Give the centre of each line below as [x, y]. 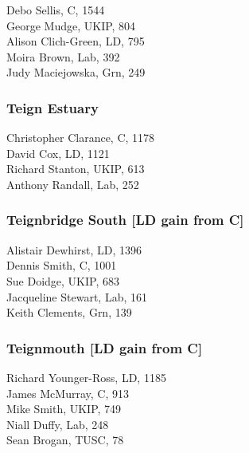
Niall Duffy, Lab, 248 [58, 424]
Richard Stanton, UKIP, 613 [76, 169]
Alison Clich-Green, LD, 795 [76, 41]
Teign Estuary [53, 107]
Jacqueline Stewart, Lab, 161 [77, 296]
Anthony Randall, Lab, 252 [73, 184]
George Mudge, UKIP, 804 [71, 25]
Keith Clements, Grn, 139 [69, 312]
